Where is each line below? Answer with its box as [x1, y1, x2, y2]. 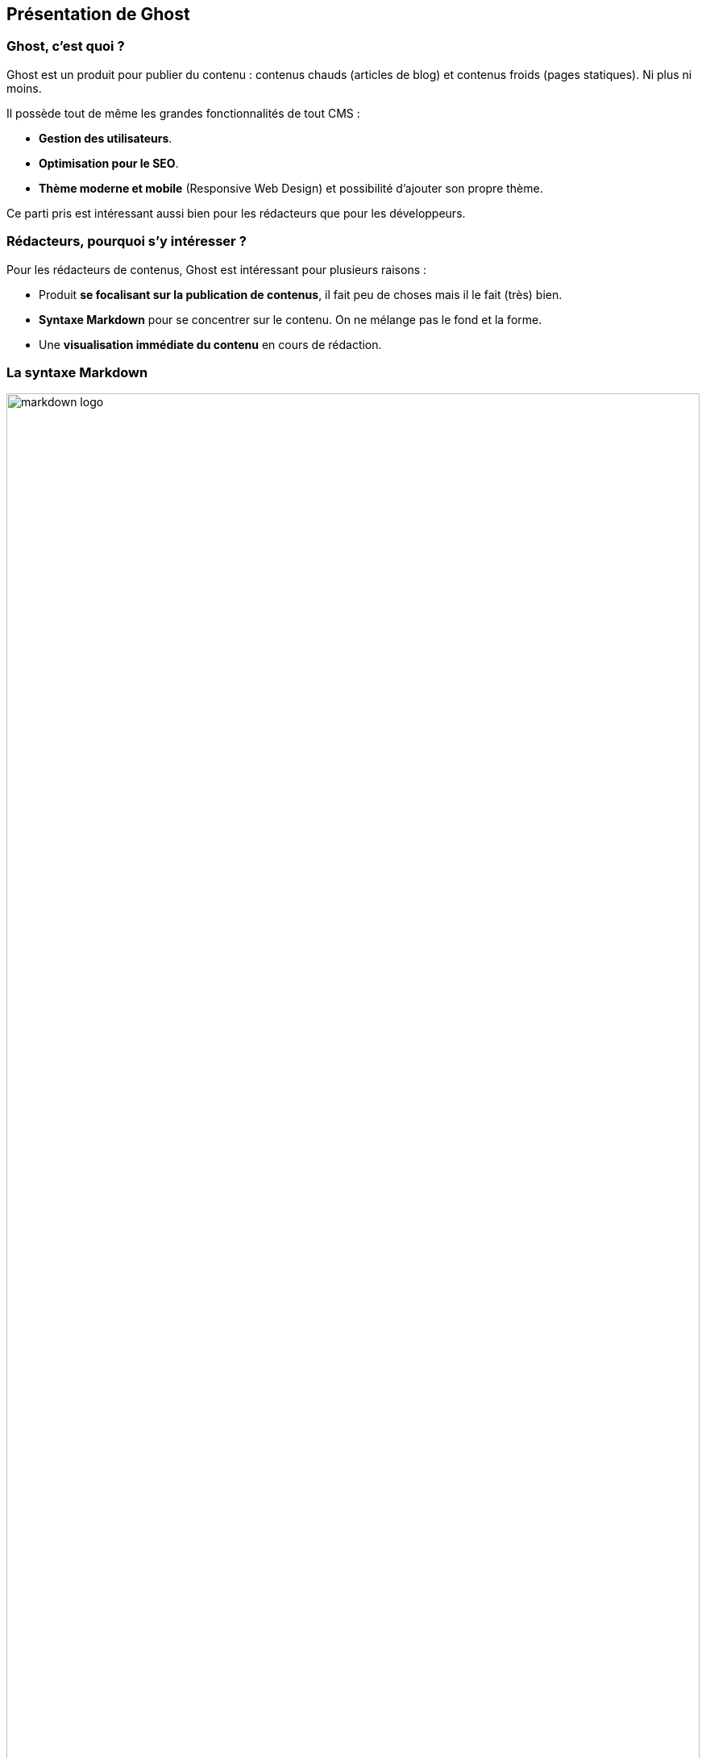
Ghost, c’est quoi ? [6, 38, 125, 55]
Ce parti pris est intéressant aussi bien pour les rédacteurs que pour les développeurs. [6, 206, 466, 220]
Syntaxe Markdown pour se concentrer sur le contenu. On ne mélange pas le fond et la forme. [39, 312, 542, 326]
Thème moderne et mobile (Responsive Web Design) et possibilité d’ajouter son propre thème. [39, 181, 543, 195]
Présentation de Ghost [6, 4, 190, 24]
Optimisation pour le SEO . [39, 156, 179, 170]
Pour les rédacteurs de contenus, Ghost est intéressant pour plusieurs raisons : [6, 262, 427, 276]
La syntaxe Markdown [6, 364, 148, 380]
